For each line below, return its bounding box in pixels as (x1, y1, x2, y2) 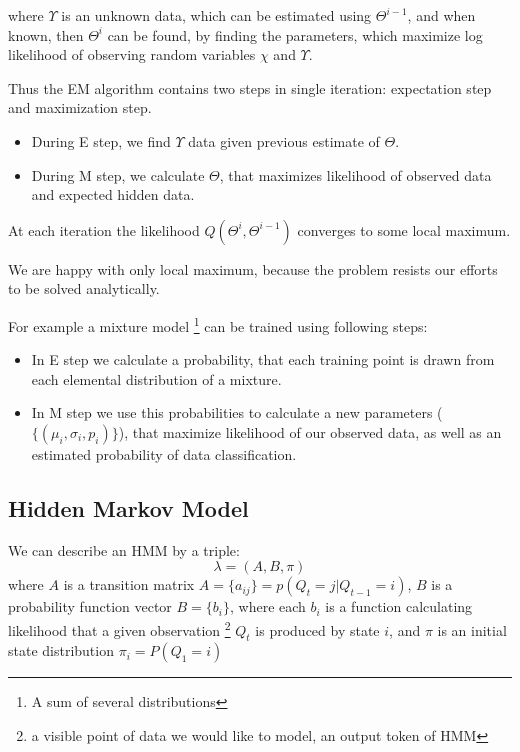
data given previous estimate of (188, 130, 380, 151)
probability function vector (8, 596, 172, 617)
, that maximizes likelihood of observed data (219, 164, 492, 185)
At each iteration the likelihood (8, 219, 200, 240)
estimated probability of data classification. (31, 443, 297, 464)
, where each (230, 596, 306, 617)
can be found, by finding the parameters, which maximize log (107, 24, 483, 45)
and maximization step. (8, 97, 152, 118)
